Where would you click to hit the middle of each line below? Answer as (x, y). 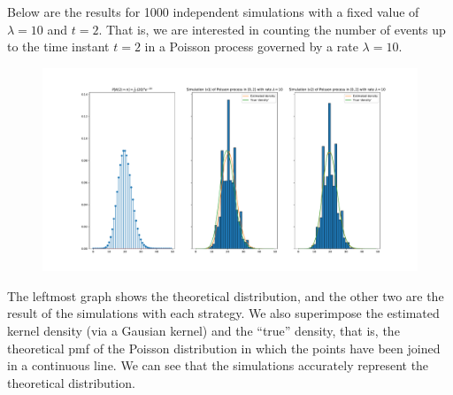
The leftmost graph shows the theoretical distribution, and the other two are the (226, 295)
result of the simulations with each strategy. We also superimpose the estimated (223, 313)
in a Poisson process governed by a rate (251, 46)
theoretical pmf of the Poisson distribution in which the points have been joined (224, 348)
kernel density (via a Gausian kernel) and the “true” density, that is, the (203, 330)
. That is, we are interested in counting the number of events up (272, 29)
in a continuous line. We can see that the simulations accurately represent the (218, 365)
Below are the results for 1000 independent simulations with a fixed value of (213, 12)
